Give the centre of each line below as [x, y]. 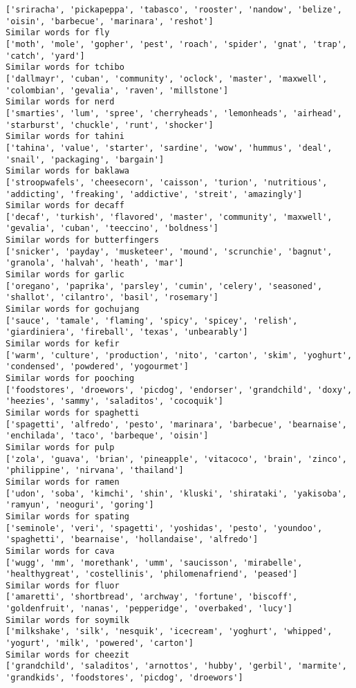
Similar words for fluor [63, 585]
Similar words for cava [60, 551]
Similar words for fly [58, 33]
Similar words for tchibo [65, 67]
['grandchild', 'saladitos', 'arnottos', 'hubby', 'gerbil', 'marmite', [176, 666]
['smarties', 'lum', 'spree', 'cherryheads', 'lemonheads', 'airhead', [174, 113]
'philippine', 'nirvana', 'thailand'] [95, 471]
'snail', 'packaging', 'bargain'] [85, 159]
